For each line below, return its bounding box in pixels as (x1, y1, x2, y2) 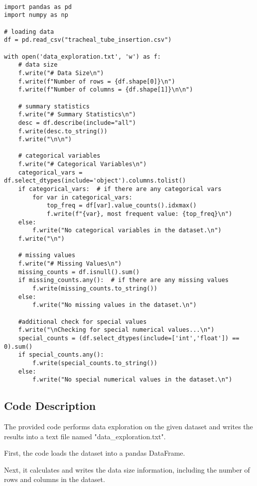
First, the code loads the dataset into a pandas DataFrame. (4, 448, 185, 458)
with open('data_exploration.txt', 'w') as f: (4, 53, 161, 60)
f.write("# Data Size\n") (18, 69, 104, 77)
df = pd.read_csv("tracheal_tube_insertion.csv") (4, 36, 172, 44)
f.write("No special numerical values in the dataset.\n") (32, 376, 233, 384)
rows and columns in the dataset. (4, 474, 105, 485)
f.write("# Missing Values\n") (18, 260, 122, 267)
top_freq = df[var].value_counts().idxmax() (46, 202, 197, 209)
